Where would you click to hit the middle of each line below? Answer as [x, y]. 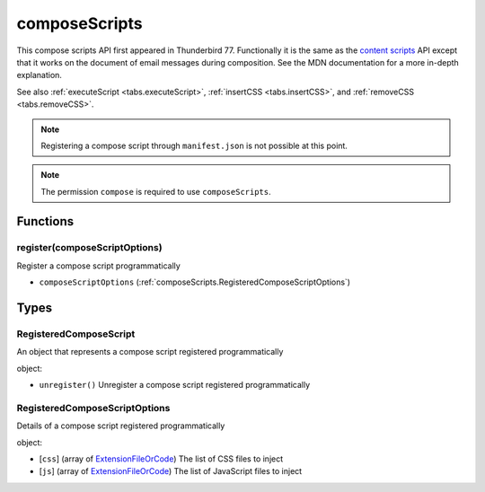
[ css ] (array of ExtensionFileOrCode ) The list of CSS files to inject [161, 459]
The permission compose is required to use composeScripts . [156, 191]
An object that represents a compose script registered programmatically [150, 352]
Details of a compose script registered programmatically [121, 426]
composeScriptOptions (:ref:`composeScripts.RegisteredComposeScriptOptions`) [194, 282]
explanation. [40, 75]
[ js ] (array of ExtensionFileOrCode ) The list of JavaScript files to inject [171, 471]
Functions [45, 221]
